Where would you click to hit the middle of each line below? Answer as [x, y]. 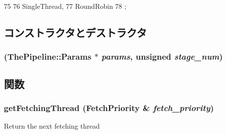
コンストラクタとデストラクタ [75, 32]
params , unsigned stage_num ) [162, 56]
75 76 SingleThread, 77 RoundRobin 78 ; [65, 6]
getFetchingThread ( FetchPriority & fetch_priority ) [109, 107]
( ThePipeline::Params [48, 56]
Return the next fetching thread [52, 126]
